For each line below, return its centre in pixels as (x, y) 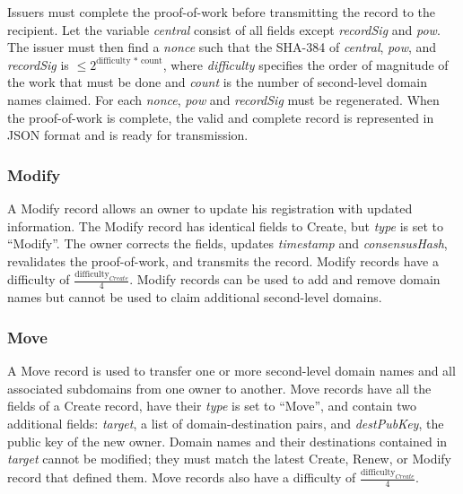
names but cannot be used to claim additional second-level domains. (195, 297)
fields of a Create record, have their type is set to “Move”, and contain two (212, 406)
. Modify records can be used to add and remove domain (285, 279)
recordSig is (38, 64)
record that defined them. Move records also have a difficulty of (182, 477)
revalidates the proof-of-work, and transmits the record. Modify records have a (223, 260)
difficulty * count (129, 61)
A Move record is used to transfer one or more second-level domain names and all (231, 371)
